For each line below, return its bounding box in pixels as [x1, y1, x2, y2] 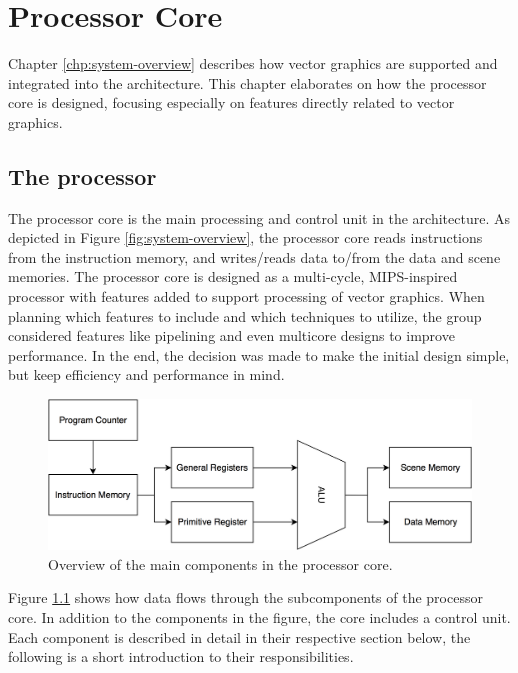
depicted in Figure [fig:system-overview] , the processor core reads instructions [8, 227, 483, 248]
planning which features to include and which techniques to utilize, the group [8, 305, 482, 326]
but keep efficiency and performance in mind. [8, 364, 285, 385]
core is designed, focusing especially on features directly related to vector [8, 92, 455, 113]
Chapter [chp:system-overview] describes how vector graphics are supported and [8, 53, 498, 74]
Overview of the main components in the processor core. [48, 553, 393, 574]
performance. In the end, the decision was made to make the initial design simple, [8, 344, 510, 365]
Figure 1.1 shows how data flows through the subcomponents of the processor [8, 587, 483, 608]
